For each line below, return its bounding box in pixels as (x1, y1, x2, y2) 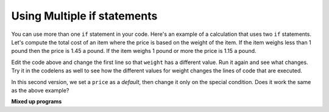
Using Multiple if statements (11, 9, 158, 23)
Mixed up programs (11, 98, 62, 105)
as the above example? (11, 86, 69, 94)
